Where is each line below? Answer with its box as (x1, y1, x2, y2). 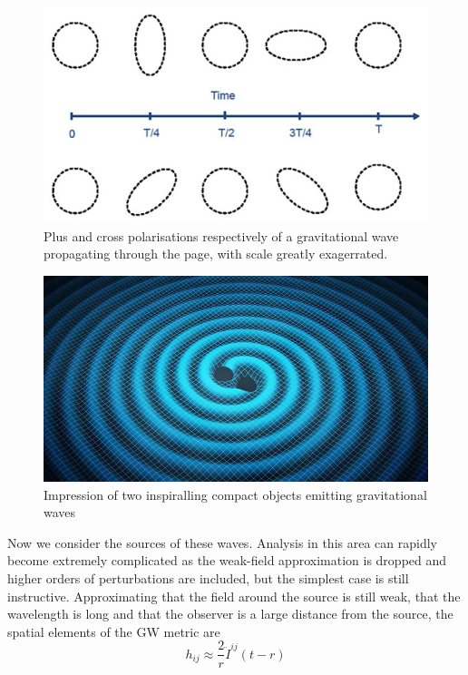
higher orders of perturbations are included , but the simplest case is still (7, 569, 409, 588)
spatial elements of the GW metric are (7, 621, 220, 641)
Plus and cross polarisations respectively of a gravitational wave (44, 226, 399, 245)
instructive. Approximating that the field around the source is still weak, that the (7, 586, 461, 605)
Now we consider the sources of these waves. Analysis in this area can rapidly (7, 533, 437, 552)
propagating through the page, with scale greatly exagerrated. (44, 244, 388, 263)
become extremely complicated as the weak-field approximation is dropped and (7, 551, 447, 570)
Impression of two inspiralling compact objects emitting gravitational (44, 484, 427, 504)
